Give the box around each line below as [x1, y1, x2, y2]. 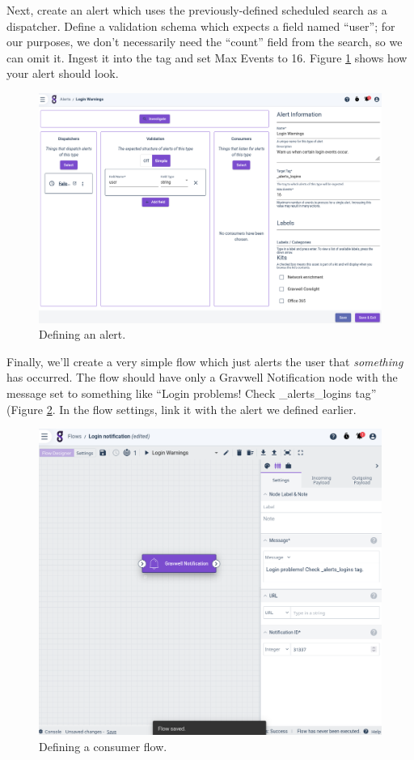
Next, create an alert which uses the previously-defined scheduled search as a [6, 2, 387, 18]
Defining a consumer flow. [39, 737, 167, 754]
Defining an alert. [39, 326, 126, 343]
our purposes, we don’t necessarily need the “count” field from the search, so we [6, 33, 403, 50]
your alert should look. [6, 65, 119, 82]
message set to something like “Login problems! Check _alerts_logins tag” [6, 384, 377, 401]
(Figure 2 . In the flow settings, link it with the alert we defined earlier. [6, 400, 357, 417]
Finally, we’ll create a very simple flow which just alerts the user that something [6, 352, 403, 369]
